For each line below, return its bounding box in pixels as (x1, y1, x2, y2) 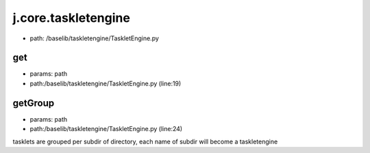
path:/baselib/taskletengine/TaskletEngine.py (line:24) (29, 125, 183, 133)
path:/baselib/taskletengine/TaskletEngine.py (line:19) (29, 79, 182, 87)
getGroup (12, 97, 55, 109)
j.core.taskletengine (12, 10, 130, 25)
